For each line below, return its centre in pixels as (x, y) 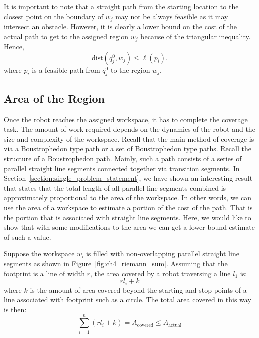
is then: (15, 309)
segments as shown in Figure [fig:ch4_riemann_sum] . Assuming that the (116, 263)
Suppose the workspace (39, 254)
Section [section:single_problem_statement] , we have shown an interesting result (128, 178)
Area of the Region (54, 98)
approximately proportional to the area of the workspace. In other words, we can (128, 198)
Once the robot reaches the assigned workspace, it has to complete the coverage (126, 119)
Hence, (14, 47)
